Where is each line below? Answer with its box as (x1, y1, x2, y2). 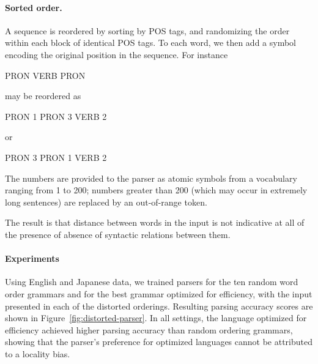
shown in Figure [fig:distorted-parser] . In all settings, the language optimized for (5, 311, 307, 324)
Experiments (5, 252, 59, 265)
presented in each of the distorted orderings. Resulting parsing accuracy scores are (5, 299, 313, 312)
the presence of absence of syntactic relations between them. (5, 228, 231, 240)
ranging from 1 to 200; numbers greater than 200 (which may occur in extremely (5, 184, 308, 196)
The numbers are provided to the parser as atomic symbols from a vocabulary (5, 171, 297, 184)
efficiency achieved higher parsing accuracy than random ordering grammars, (5, 323, 293, 336)
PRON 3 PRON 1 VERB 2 (5, 150, 107, 163)
